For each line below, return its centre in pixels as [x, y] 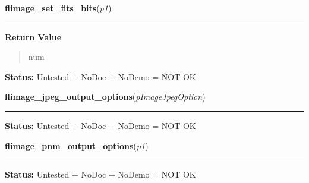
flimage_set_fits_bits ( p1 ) [58, 8]
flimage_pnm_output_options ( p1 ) [77, 145]
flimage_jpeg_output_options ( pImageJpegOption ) [105, 97]
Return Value [33, 37]
